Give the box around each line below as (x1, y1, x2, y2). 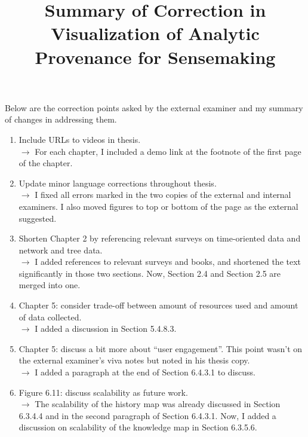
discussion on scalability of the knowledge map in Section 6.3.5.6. (19, 421, 257, 433)
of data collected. (19, 310, 82, 323)
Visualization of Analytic (51, 21, 260, 45)
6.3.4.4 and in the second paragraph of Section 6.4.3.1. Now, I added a (19, 409, 276, 421)
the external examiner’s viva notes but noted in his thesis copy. (19, 354, 250, 366)
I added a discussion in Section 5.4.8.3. (35, 322, 177, 335)
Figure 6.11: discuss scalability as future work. (19, 386, 188, 398)
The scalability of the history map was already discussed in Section (35, 398, 281, 410)
